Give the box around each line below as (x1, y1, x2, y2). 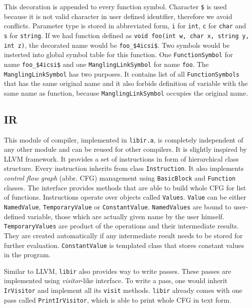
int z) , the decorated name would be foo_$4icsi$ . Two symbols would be (4, 40, 230, 50)
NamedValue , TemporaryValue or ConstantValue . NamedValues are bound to (4, 202, 232, 212)
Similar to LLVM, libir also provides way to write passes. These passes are (4, 266, 231, 276)
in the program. (4, 249, 51, 260)
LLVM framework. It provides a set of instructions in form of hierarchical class (4, 153, 239, 164)
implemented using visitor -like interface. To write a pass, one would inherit (4, 275, 228, 286)
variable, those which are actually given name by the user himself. (27, 211, 225, 221)
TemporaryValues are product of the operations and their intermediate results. (4, 221, 239, 231)
